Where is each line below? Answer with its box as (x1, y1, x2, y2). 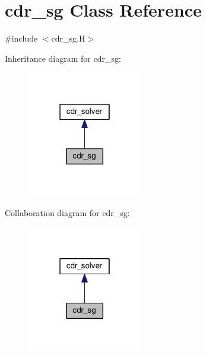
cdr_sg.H (51, 32, 85, 45)
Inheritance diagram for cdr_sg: (5, 52, 121, 64)
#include (5, 32, 38, 45)
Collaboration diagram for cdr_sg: (5, 206, 130, 218)
